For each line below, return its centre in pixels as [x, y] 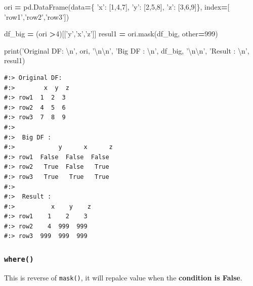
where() [19, 259]
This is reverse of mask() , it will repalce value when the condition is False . [123, 277]
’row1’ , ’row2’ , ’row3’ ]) [37, 16]
